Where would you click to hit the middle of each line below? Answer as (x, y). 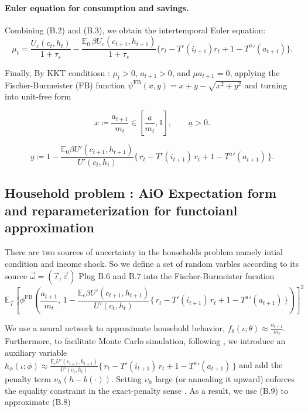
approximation (49, 227)
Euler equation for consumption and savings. (97, 7)
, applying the (255, 72)
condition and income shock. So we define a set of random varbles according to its (152, 263)
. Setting (126, 378)
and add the (261, 365)
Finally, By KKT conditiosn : (57, 72)
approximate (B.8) (38, 402)
